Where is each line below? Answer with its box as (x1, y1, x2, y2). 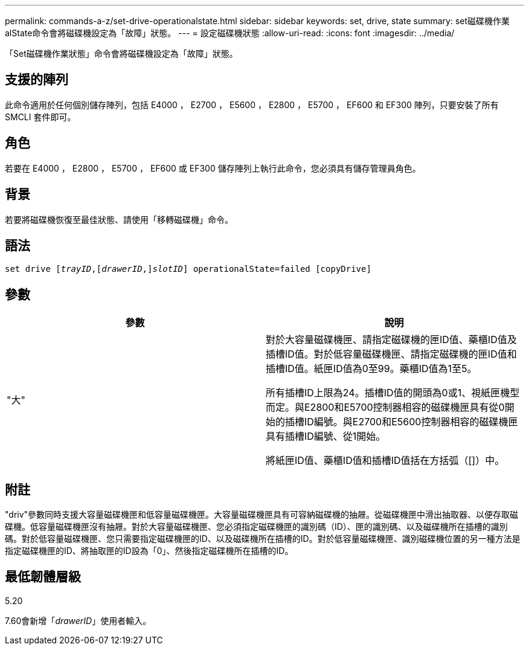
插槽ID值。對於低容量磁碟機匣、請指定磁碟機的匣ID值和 (266, 348, 517, 361)
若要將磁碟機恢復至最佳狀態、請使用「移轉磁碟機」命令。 (5, 214, 233, 225)
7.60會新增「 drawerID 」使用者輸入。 (5, 615, 152, 626)
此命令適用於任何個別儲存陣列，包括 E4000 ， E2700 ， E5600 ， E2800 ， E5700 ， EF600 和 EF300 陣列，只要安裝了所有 (5, 99, 499, 110)
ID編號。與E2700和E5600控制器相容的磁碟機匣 (304, 416, 518, 428)
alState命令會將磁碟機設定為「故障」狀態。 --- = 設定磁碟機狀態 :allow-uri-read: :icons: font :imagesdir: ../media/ (5, 28, 455, 38)
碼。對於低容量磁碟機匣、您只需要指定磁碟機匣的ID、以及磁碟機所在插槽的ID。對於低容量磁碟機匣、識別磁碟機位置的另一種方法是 (5, 533, 521, 544)
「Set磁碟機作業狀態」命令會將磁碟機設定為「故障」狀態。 (5, 48, 238, 59)
